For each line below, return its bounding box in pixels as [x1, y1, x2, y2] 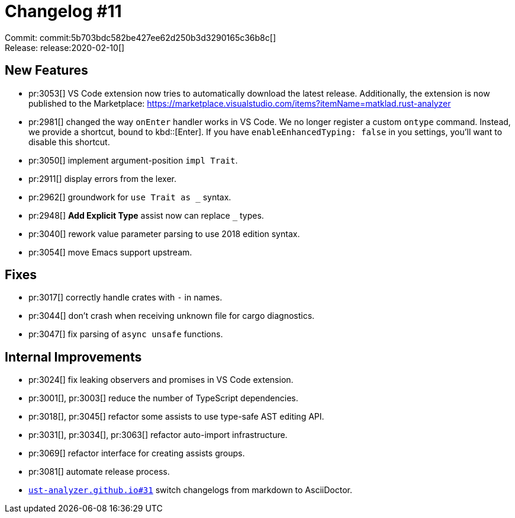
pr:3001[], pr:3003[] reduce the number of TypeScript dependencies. [28, 393, 298, 404]
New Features [5, 63, 88, 78]
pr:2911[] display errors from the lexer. [28, 173, 177, 184]
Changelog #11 [5, 1, 122, 21]
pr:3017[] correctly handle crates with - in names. [28, 292, 223, 303]
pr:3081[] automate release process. [28, 466, 170, 477]
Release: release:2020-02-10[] [5, 42, 125, 53]
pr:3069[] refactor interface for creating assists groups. [28, 448, 245, 459]
